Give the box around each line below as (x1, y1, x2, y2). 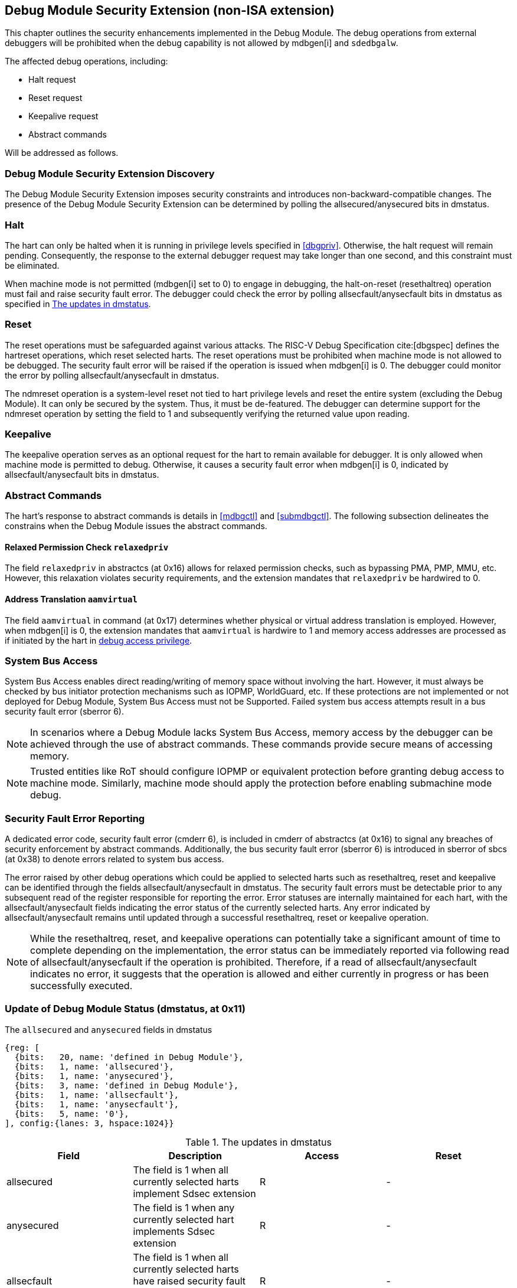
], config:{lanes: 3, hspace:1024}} (5, 1118, 174, 1128)
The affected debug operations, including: (5, 56, 168, 67)
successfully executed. (30, 980, 133, 992)
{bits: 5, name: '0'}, (14, 1108, 129, 1119)
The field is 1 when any (133, 1201, 235, 1214)
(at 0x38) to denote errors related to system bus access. (5, 854, 224, 865)
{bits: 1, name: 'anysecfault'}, (14, 1099, 179, 1109)
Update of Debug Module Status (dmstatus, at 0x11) (5, 1003, 246, 1015)
